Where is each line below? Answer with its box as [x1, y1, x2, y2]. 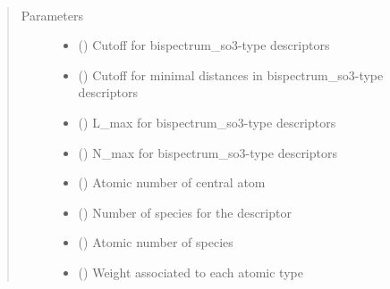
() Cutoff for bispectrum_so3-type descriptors [78, 36, 330, 54]
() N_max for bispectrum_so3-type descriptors [78, 143, 338, 161]
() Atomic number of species [78, 233, 233, 252]
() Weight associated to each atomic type [78, 262, 303, 281]
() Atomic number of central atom [78, 173, 266, 192]
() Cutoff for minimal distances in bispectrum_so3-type [78, 65, 384, 84]
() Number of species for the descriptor [78, 202, 292, 221]
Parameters [21, 5, 83, 24]
